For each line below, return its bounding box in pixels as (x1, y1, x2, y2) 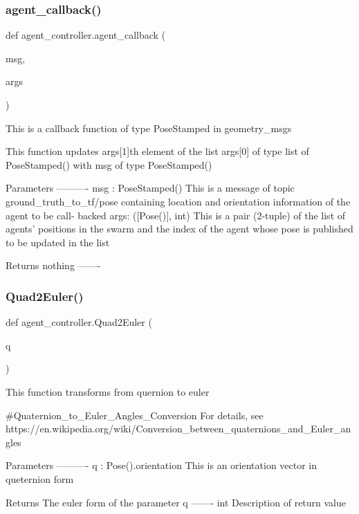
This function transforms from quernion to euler (6, 384, 210, 398)
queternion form (6, 471, 74, 486)
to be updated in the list (6, 235, 110, 249)
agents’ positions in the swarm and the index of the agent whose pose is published (6, 221, 353, 236)
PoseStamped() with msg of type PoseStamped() (6, 157, 212, 172)
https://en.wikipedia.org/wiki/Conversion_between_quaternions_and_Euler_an (6, 421, 351, 436)
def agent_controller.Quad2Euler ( (6, 315, 152, 329)
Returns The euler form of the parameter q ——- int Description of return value (6, 495, 347, 509)
